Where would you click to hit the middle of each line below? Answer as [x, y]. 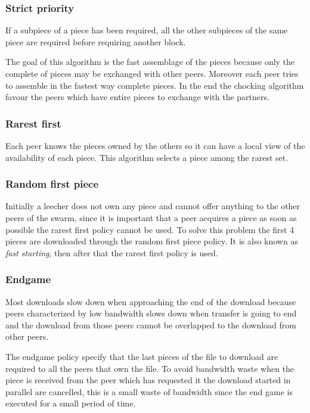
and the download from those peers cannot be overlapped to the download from [151, 324]
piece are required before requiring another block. [96, 41]
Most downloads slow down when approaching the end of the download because [151, 301]
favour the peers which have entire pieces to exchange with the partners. [137, 97]
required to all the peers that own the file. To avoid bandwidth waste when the [150, 368]
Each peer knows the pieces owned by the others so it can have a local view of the [155, 145]
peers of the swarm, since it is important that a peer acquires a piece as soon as [151, 218]
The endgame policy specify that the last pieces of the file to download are [142, 356]
